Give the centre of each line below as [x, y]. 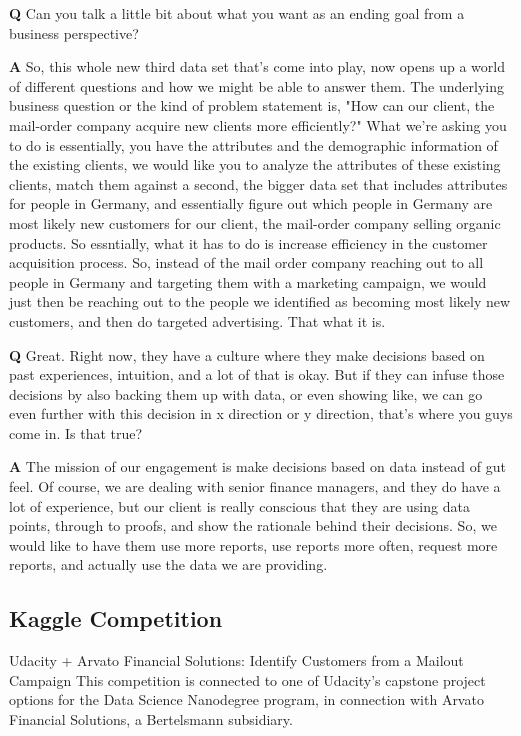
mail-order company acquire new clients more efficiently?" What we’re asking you [258, 124]
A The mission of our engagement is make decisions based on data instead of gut [257, 466]
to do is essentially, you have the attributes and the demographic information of [253, 144]
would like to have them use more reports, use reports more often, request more [253, 544]
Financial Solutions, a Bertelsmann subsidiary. [151, 719]
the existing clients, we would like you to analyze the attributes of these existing [255, 164]
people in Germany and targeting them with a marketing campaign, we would [248, 281]
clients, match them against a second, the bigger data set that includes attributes [258, 183]
